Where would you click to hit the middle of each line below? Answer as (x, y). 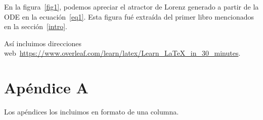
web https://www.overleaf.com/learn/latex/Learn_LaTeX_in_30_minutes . (122, 53)
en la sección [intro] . (36, 26)
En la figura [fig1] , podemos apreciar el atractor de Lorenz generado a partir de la (131, 7)
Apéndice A (46, 88)
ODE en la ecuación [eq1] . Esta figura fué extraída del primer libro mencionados (129, 16)
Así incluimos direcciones (43, 43)
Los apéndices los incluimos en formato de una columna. (92, 112)
